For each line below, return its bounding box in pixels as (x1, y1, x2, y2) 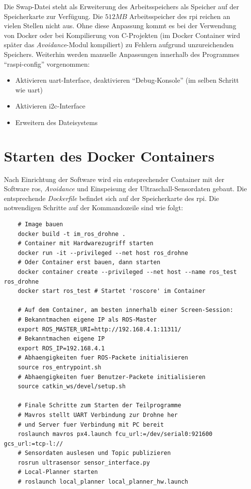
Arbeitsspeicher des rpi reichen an (129, 11, 231, 21)
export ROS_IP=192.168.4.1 (17, 344, 105, 352)
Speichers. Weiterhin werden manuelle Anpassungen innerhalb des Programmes (4, 49, 239, 59)
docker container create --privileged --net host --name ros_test (17, 269, 237, 275)
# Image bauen (17, 221, 63, 228)
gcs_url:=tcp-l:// (4, 440, 63, 447)
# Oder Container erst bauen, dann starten (17, 259, 161, 266)
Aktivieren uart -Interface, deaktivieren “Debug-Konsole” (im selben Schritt (15, 75, 239, 85)
